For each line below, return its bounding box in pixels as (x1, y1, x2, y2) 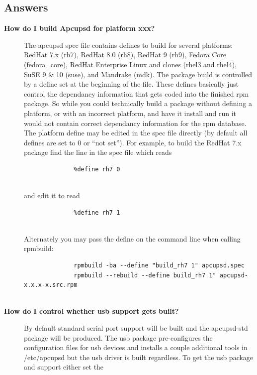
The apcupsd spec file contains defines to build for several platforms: (24, 39, 233, 50)
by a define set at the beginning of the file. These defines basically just (24, 79, 239, 89)
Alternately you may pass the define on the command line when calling (24, 233, 241, 244)
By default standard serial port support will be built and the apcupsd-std (24, 323, 248, 333)
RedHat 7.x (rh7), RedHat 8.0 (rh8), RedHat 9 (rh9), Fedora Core (24, 49, 226, 60)
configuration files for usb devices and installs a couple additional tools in (24, 342, 248, 353)
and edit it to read (24, 190, 80, 201)
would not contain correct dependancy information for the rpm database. (24, 118, 247, 128)
